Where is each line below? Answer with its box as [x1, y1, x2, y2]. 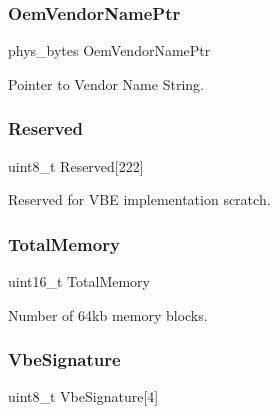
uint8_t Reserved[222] [8, 155, 144, 176]
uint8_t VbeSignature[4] [8, 386, 159, 407]
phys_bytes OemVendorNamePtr [8, 40, 211, 61]
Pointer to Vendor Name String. [8, 73, 204, 94]
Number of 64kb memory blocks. [8, 304, 208, 325]
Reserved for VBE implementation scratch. [8, 189, 271, 210]
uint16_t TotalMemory [8, 271, 151, 292]
